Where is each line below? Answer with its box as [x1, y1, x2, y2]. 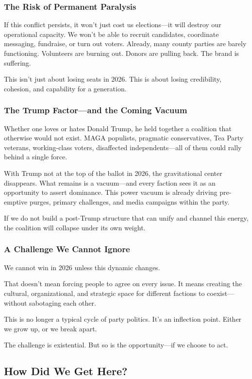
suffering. [4, 57, 31, 68]
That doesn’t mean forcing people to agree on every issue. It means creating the [4, 278, 242, 289]
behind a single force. [4, 152, 67, 162]
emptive [4, 196, 28, 207]
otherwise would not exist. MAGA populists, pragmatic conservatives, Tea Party [4, 133, 244, 143]
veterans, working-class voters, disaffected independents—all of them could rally [4, 142, 242, 152]
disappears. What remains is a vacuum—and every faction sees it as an [4, 177, 216, 188]
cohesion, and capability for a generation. [4, 83, 127, 93]
